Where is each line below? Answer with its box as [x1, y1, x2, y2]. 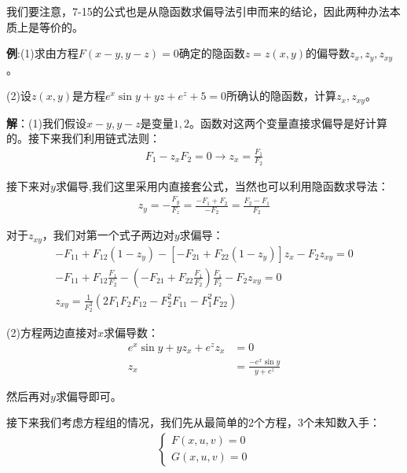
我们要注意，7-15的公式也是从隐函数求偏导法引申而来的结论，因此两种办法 [6, 3, 390, 19]
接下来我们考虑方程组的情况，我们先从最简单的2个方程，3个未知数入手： [6, 414, 380, 431]
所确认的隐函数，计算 [226, 87, 337, 104]
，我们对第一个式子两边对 [42, 227, 174, 243]
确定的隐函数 [178, 45, 245, 61]
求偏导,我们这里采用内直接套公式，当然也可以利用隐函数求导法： [55, 177, 389, 194]
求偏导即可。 [55, 387, 122, 404]
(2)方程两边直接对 [6, 324, 97, 341]
